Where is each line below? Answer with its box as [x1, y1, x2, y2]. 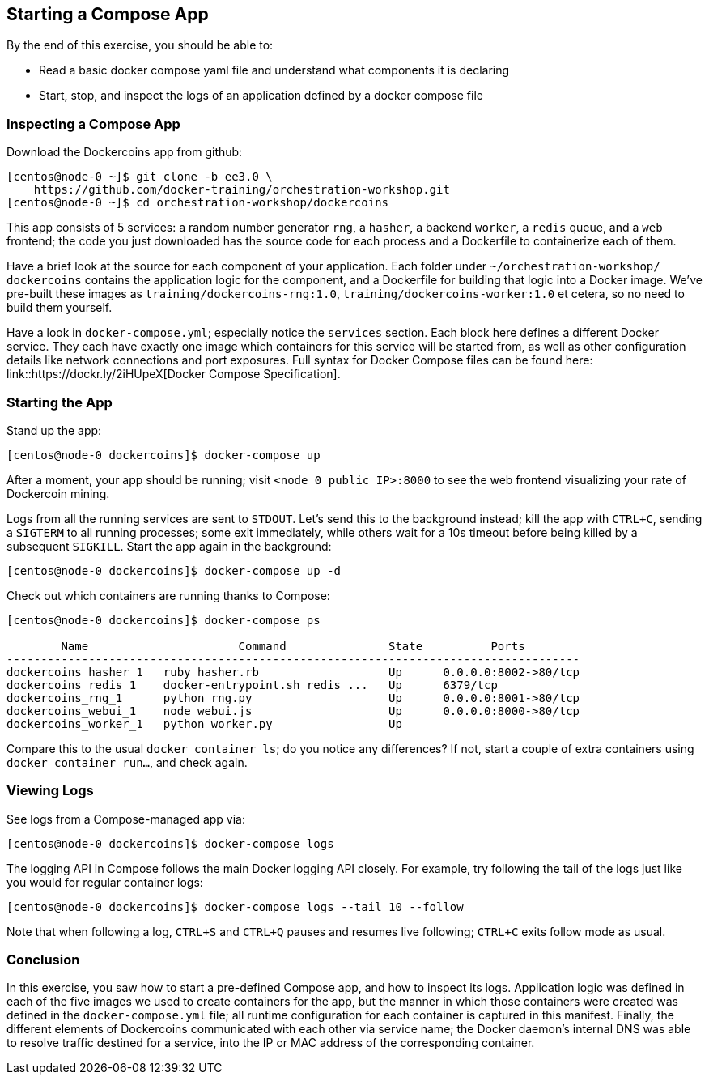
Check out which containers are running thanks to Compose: [6, 588, 330, 602]
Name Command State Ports [61, 639, 525, 653]
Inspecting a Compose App [6, 115, 180, 132]
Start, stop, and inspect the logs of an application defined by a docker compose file [39, 88, 483, 103]
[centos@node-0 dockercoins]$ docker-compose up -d [6, 564, 342, 577]
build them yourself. [6, 300, 113, 315]
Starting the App [6, 394, 113, 411]
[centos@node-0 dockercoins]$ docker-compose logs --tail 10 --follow [6, 900, 464, 913]
